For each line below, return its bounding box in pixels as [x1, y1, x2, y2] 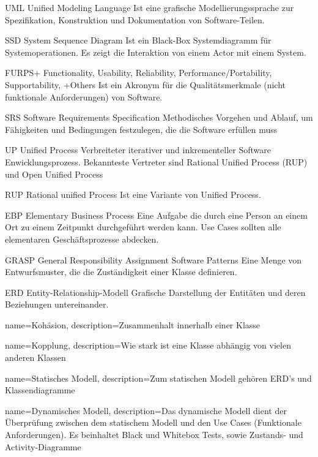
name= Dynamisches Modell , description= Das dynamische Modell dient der [5, 404, 287, 417]
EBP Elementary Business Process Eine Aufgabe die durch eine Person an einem [5, 208, 308, 221]
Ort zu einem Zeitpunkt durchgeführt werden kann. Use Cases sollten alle [5, 221, 281, 233]
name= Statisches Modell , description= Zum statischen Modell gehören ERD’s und [5, 371, 312, 384]
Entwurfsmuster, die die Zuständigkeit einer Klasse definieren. [5, 265, 237, 278]
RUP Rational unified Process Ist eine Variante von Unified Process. [5, 188, 261, 201]
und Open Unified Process [5, 167, 103, 180]
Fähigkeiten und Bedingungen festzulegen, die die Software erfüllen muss [5, 123, 278, 135]
